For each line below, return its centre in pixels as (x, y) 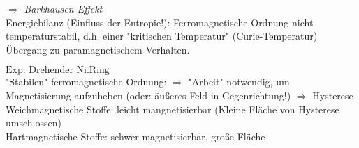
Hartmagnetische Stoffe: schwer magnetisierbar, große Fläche (135, 136)
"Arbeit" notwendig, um (239, 82)
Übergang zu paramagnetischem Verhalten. (98, 49)
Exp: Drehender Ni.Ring (58, 71)
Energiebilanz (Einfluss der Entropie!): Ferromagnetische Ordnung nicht (160, 22)
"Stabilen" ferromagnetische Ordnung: (86, 82)
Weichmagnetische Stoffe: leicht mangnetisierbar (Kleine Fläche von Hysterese (173, 109)
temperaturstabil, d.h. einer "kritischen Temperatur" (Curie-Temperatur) (162, 36)
